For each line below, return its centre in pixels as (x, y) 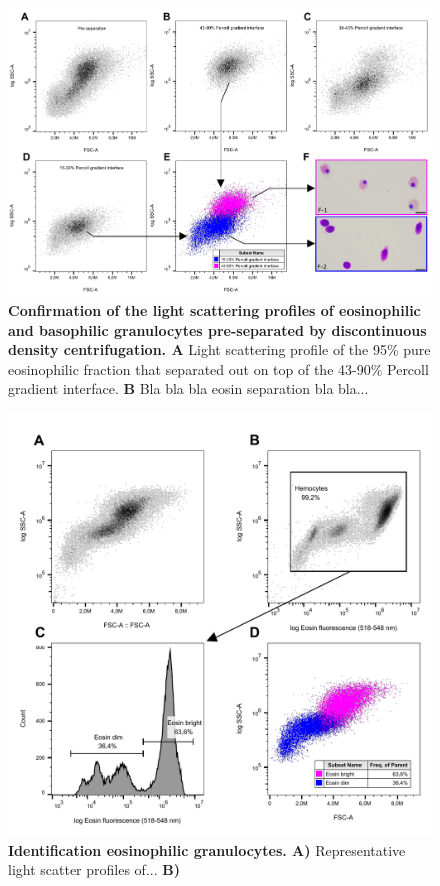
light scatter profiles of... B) (94, 869)
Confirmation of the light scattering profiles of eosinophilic (214, 310)
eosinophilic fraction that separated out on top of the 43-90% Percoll (218, 368)
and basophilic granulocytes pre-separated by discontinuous (217, 329)
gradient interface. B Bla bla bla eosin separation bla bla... (188, 388)
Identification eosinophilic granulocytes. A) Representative (207, 849)
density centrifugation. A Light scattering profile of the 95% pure (219, 349)
